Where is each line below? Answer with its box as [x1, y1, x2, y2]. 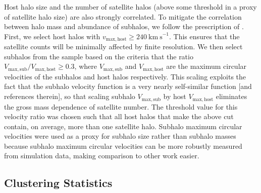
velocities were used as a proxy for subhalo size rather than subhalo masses [4, 131, 236, 141]
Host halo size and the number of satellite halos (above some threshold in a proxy [4, 2, 257, 12]
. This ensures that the [169, 31, 240, 41]
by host [163, 91, 186, 102]
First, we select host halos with [4, 31, 100, 41]
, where [74, 61, 97, 71]
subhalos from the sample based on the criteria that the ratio [4, 51, 193, 61]
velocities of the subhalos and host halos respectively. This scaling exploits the [4, 71, 246, 81]
